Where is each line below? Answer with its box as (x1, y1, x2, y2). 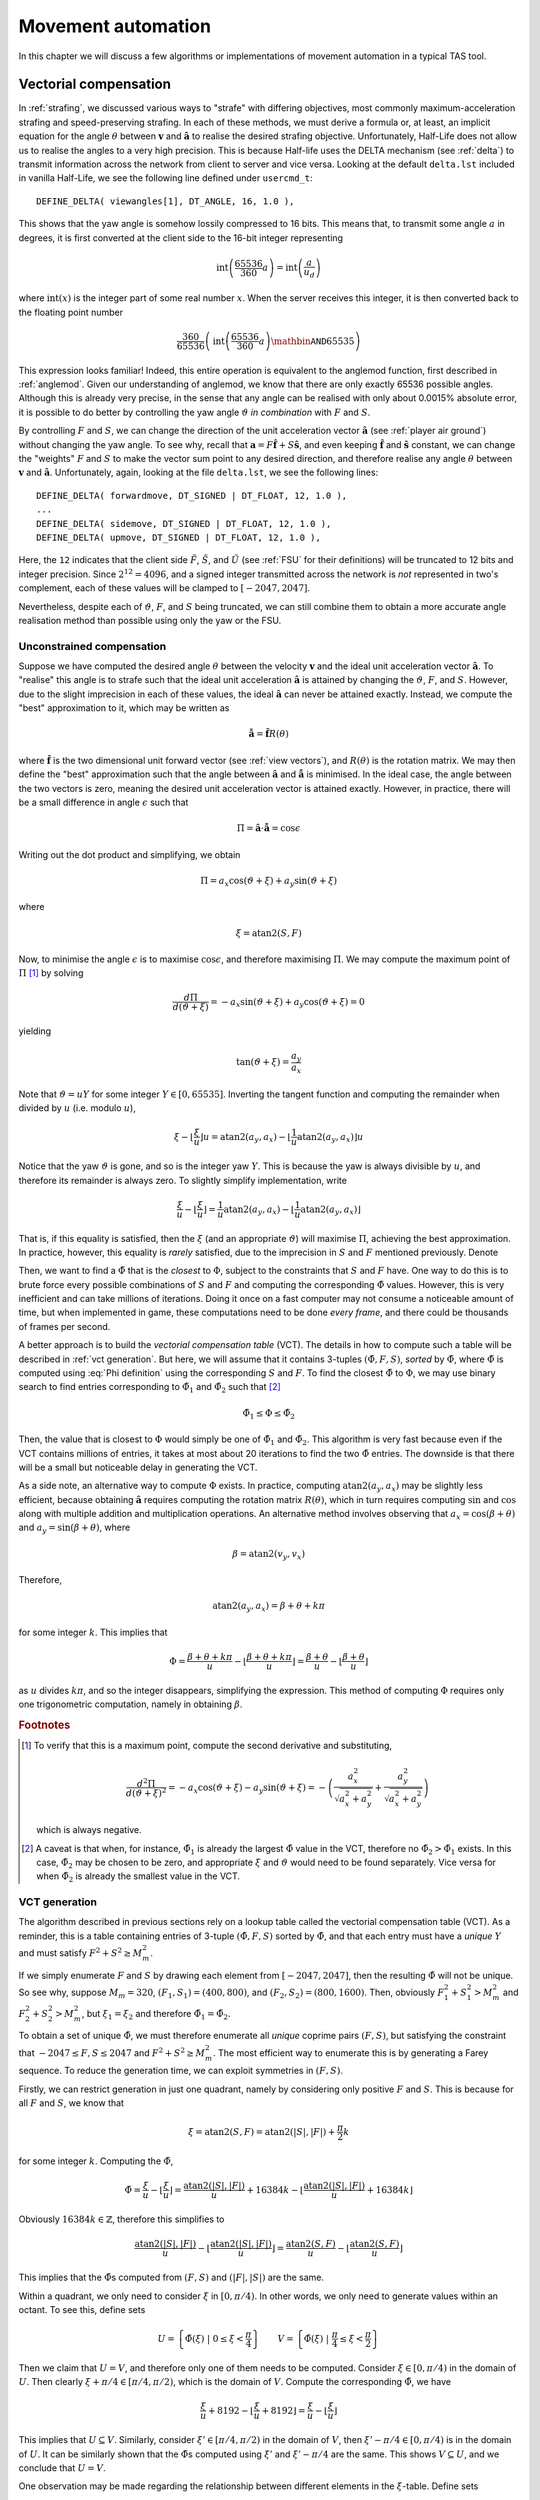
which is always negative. (36, 1824, 142, 1836)
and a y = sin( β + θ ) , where (18, 1521, 131, 1536)
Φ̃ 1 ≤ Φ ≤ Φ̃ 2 (242, 1407, 295, 1421)
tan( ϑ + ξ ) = (236, 1056, 290, 1068)
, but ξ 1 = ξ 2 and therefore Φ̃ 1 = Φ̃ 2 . (81, 2007, 231, 2022)
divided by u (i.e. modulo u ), (18, 1102, 137, 1114)
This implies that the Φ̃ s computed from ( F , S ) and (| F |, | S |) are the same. (18, 2271, 325, 2284)
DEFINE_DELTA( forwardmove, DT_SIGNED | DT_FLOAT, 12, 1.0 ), (36, 490, 348, 501)
